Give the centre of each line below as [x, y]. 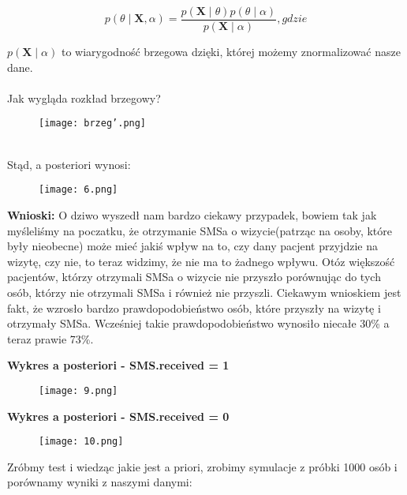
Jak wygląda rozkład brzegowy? [84, 97]
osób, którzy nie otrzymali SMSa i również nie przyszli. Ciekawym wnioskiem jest [204, 292]
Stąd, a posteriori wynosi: [69, 164]
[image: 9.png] [78, 390]
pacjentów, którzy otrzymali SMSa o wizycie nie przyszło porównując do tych [194, 277]
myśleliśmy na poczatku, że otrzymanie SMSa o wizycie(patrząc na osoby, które [200, 230]
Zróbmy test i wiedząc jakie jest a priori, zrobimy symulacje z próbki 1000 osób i [202, 466]
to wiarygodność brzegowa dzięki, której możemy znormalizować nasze [231, 52]
